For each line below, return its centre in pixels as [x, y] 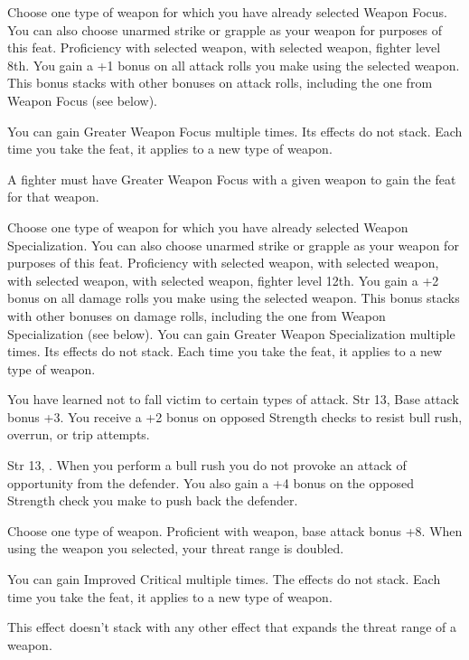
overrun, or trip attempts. [79, 434]
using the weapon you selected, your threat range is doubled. [176, 548]
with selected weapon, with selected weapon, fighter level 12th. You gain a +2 [223, 280]
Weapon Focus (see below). [83, 100]
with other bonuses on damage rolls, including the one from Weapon [197, 315]
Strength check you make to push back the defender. [153, 500]
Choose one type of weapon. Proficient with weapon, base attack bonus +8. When [235, 530]
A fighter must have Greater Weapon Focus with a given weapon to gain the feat [232, 179]
